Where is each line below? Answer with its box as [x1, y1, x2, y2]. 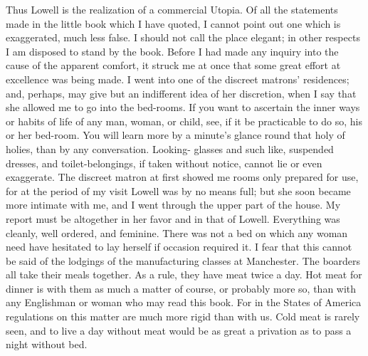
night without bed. [6, 337, 88, 352]
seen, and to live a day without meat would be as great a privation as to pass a [6, 323, 352, 337]
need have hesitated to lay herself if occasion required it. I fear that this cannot [6, 239, 352, 254]
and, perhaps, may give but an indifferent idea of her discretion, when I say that [6, 85, 357, 100]
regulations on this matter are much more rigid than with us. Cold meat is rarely [6, 309, 360, 324]
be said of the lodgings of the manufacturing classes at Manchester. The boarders [6, 253, 361, 268]
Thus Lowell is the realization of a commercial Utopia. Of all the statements [6, 2, 338, 16]
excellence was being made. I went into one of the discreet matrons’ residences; [6, 71, 349, 86]
